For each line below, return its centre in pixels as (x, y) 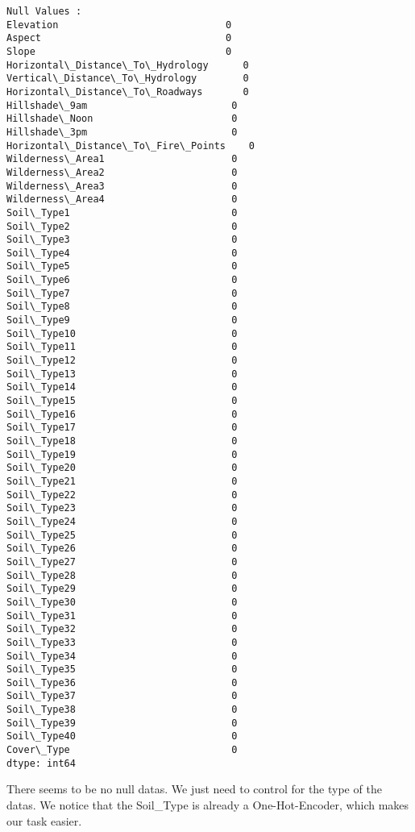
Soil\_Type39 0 (122, 723)
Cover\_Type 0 (122, 750)
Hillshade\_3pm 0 (122, 132)
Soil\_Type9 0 (122, 320)
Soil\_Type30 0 (122, 602)
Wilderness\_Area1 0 (122, 159)
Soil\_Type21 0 (122, 481)
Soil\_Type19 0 (122, 454)
